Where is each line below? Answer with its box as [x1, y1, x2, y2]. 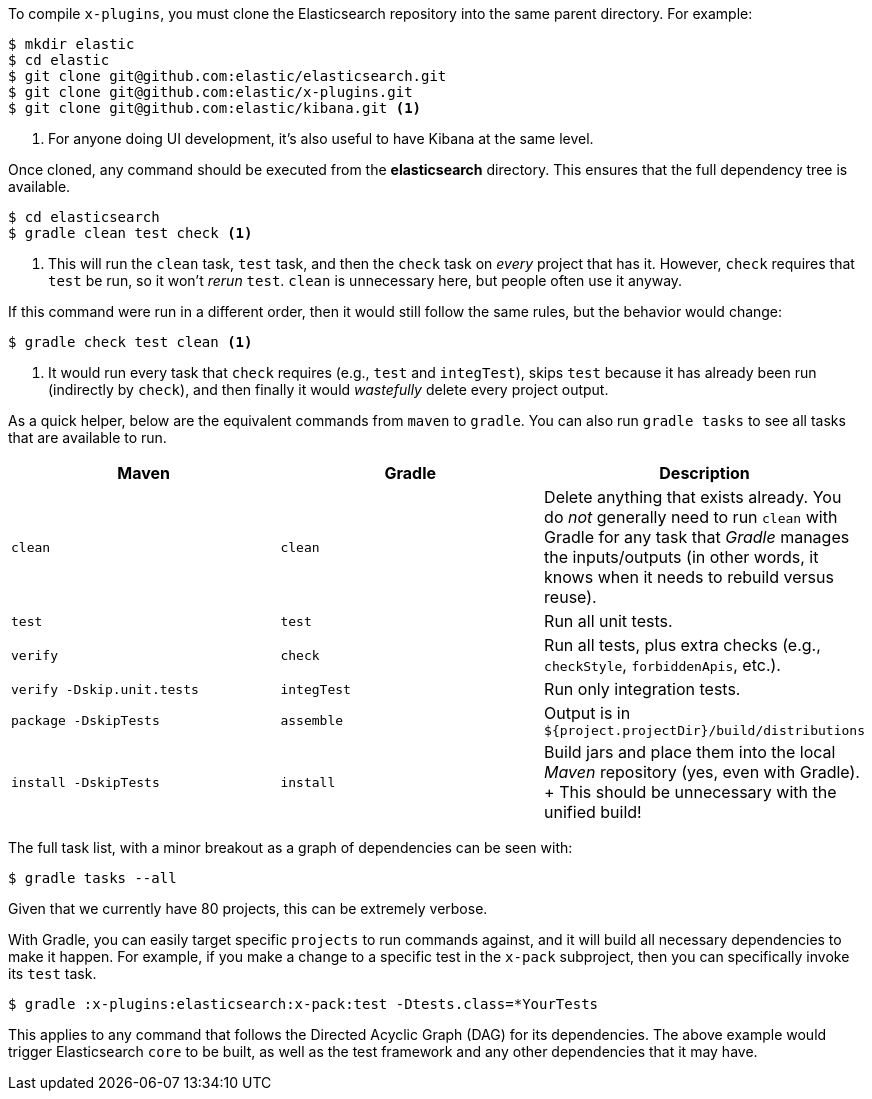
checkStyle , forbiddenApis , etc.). [544, 655, 781, 675]
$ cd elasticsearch [8, 209, 160, 225]
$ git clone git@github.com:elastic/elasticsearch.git [8, 68, 447, 84]
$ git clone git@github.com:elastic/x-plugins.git [8, 84, 413, 100]
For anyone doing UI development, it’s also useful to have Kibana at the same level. [48, 130, 594, 147]
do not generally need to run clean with [544, 507, 838, 527]
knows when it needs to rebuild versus [544, 567, 834, 587]
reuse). [544, 587, 597, 607]
